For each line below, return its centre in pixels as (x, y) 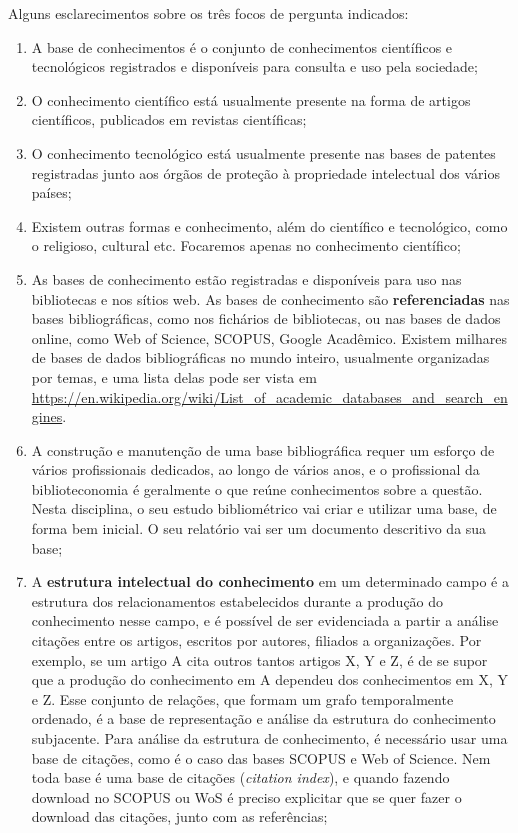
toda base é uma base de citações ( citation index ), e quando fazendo (240, 777)
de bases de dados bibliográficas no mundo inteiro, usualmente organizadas (260, 357)
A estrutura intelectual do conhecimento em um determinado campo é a (270, 581)
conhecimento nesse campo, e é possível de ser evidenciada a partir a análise (265, 620)
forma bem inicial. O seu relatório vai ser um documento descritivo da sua (259, 528)
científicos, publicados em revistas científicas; (169, 119)
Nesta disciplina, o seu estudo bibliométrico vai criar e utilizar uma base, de (264, 508)
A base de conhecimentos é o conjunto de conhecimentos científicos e (242, 46)
